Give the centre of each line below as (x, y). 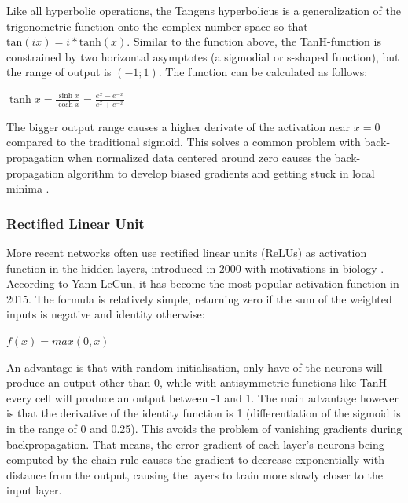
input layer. (34, 490)
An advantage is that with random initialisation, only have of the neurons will (195, 367)
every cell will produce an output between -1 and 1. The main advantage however (203, 397)
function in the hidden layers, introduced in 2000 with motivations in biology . (195, 268)
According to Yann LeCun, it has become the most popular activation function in (203, 283)
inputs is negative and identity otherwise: (106, 314)
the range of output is (59, 72)
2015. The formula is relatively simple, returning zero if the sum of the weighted (199, 298)
